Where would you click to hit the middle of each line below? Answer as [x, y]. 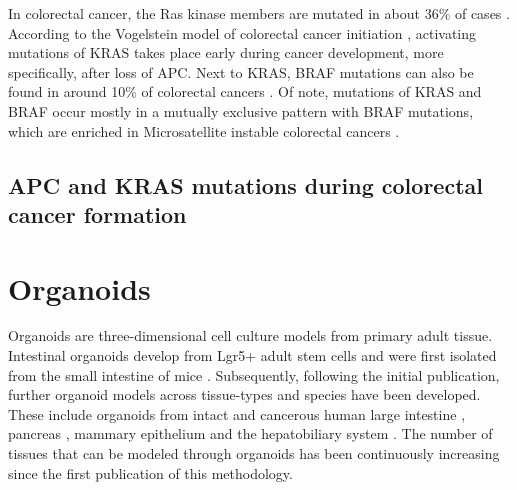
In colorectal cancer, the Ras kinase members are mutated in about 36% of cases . [259, 13]
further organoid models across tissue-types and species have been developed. [244, 394]
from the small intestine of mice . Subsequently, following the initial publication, [254, 374]
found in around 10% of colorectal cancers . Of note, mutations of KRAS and [245, 91]
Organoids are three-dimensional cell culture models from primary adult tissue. [250, 335]
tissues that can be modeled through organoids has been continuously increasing [254, 453]
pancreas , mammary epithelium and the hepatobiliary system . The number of [250, 433]
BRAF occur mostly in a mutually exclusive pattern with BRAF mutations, [241, 110]
